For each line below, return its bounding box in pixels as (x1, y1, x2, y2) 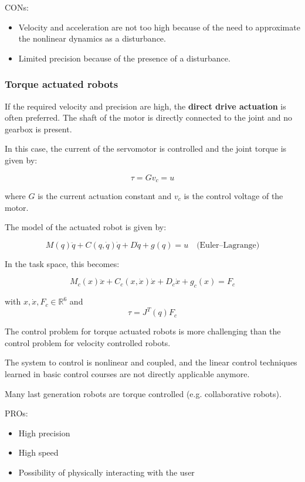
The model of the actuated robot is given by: (5, 221, 167, 233)
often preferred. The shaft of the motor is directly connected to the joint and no (5, 111, 292, 124)
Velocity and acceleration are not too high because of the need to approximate (18, 20, 300, 33)
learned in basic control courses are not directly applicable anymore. (5, 368, 250, 380)
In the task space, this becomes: (5, 257, 120, 269)
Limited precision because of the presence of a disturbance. (18, 52, 231, 64)
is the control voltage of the (184, 190, 283, 202)
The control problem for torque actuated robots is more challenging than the (5, 325, 281, 337)
